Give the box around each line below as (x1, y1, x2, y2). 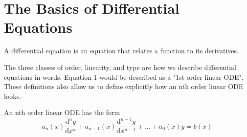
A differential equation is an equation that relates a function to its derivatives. (4, 46, 239, 56)
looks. (4, 91, 22, 101)
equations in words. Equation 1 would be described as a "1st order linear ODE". (4, 71, 244, 82)
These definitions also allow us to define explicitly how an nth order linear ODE (4, 81, 244, 91)
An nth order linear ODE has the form (4, 107, 120, 117)
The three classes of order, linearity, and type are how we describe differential (4, 62, 236, 72)
